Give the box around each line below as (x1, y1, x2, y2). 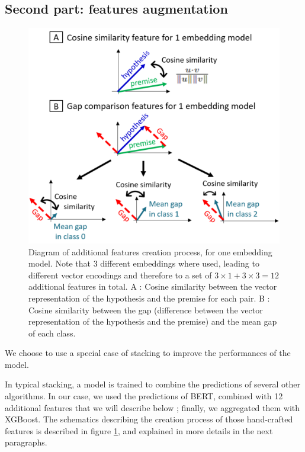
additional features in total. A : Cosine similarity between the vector (28, 280, 277, 293)
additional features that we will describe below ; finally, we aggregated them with (5, 401, 300, 413)
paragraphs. (5, 436, 47, 448)
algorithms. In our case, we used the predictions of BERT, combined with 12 (5, 390, 283, 402)
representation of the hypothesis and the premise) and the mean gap (28, 315, 277, 328)
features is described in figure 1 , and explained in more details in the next (5, 424, 273, 437)
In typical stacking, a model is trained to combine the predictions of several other (5, 378, 300, 390)
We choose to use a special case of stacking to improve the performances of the (5, 347, 291, 359)
